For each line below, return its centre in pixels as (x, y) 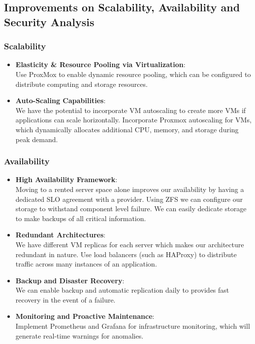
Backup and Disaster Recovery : (70, 280)
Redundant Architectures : (61, 235)
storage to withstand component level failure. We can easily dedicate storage (131, 209)
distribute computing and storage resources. (81, 84)
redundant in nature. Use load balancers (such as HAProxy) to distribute (126, 254)
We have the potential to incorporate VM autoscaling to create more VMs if (131, 110)
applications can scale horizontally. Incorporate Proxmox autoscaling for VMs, (133, 120)
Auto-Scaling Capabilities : (61, 100)
